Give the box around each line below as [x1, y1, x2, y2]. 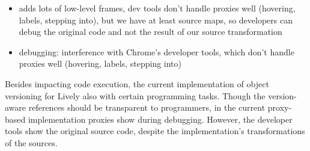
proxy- [267, 101, 292, 114]
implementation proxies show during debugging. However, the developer [28, 112, 293, 125]
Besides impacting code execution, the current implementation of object [5, 77, 269, 90]
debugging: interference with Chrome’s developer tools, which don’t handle [19, 45, 294, 58]
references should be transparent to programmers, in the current [28, 101, 266, 114]
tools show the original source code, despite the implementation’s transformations [5, 125, 305, 137]
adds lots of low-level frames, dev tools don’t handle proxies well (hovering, [19, 2, 296, 14]
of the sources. [5, 136, 58, 149]
